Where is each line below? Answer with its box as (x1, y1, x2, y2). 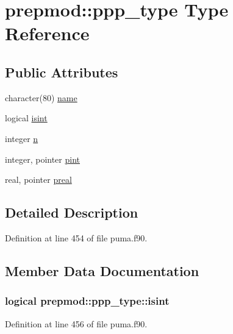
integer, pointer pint (5, 152, 80, 165)
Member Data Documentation (5, 261, 199, 280)
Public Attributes (5, 62, 118, 81)
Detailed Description (5, 203, 138, 222)
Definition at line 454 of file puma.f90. (5, 231, 148, 244)
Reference (5, 21, 90, 46)
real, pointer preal (5, 173, 72, 186)
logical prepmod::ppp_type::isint (5, 293, 170, 308)
